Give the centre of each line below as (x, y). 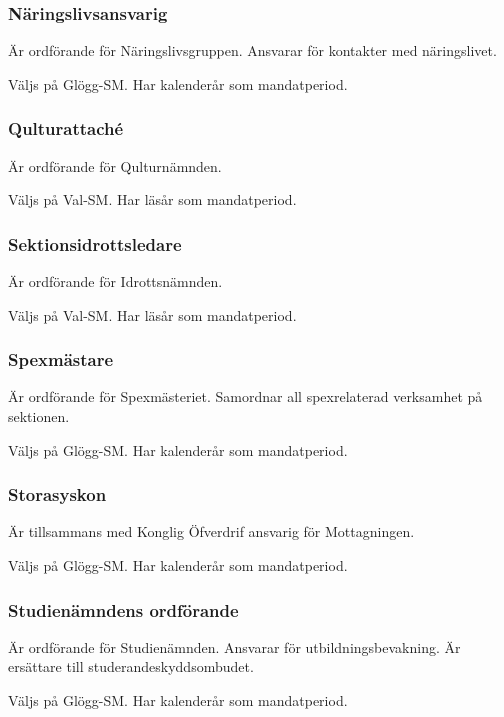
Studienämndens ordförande (123, 609)
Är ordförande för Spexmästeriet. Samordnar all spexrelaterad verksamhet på (245, 396)
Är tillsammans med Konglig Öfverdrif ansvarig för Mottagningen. (211, 531)
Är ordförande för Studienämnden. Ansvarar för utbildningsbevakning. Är (234, 646)
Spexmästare (61, 359)
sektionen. (39, 416)
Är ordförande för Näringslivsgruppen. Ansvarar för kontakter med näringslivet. (252, 50)
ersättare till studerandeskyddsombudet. (131, 666)
